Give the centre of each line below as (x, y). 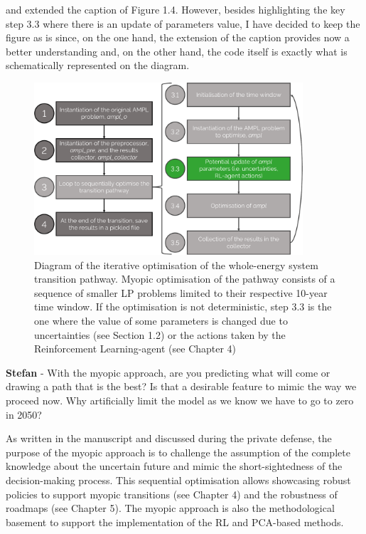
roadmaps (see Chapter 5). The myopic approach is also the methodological (170, 508)
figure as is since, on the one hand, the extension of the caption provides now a (178, 37)
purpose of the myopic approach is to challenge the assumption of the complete (178, 452)
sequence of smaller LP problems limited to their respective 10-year (181, 292)
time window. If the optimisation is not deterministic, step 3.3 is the (183, 307)
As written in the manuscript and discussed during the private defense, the (169, 438)
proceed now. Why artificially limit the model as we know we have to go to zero (180, 400)
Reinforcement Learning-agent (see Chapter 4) (135, 349)
